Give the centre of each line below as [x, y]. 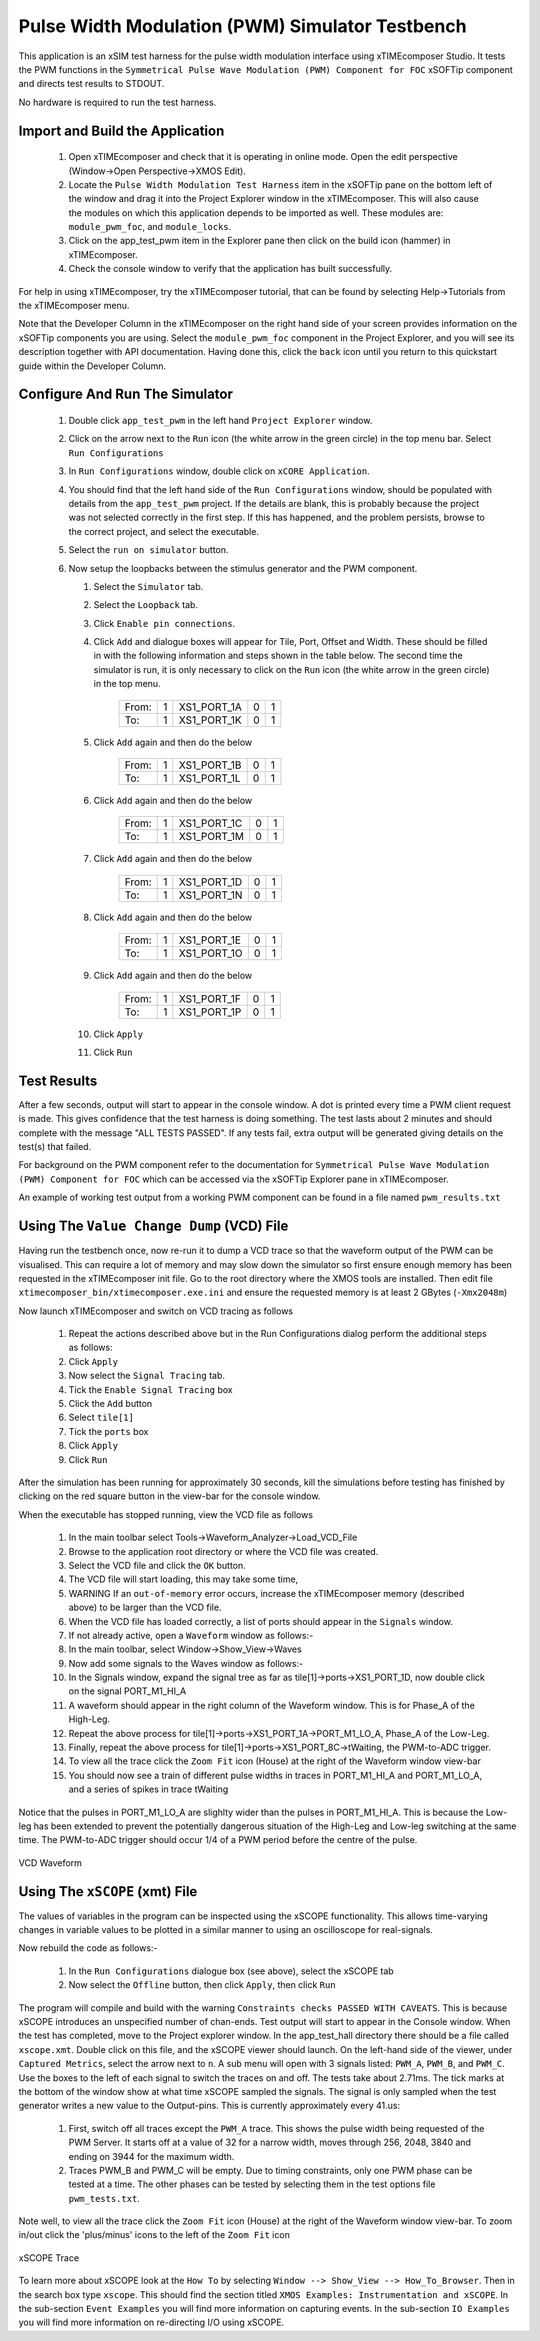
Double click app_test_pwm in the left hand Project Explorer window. [220, 420]
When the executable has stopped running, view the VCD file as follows [166, 1514]
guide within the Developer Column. [92, 366]
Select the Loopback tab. [146, 605]
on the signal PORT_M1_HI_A [127, 1691]
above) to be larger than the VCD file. [145, 1607]
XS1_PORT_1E [210, 940]
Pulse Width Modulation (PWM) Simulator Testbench [242, 26]
